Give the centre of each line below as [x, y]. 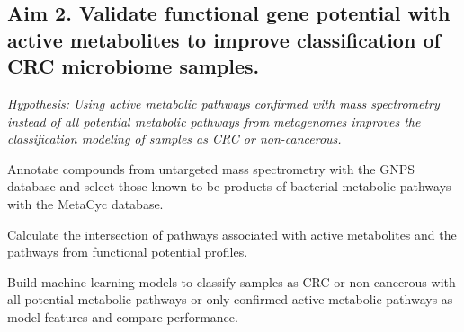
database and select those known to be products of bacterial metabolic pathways [229, 186]
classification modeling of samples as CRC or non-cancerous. [174, 139]
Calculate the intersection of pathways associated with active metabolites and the [232, 234]
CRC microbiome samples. [134, 66]
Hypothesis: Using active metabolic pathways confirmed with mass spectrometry [223, 103]
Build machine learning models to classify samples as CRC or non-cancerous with [232, 281]
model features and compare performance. [123, 316]
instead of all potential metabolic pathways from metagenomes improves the [214, 121]
